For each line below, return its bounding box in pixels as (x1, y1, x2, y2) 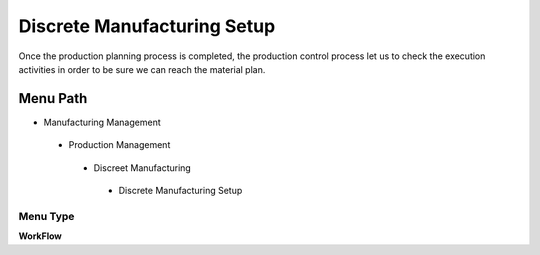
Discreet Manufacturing (93, 161, 192, 174)
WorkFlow (18, 230, 62, 242)
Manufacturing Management (43, 116, 161, 128)
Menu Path (18, 90, 88, 107)
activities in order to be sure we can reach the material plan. (18, 63, 266, 75)
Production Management (68, 139, 171, 151)
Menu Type (18, 209, 75, 223)
